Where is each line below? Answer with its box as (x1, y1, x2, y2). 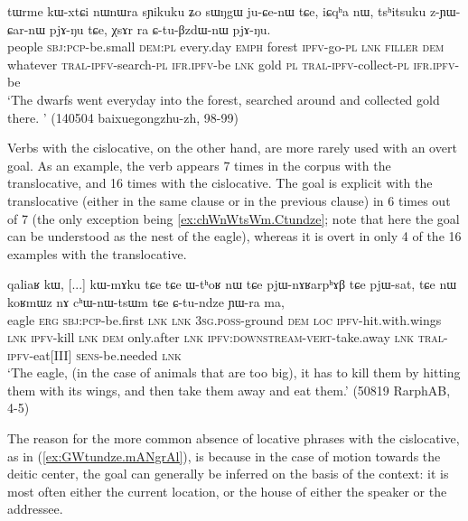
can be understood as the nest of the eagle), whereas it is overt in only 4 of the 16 (7, 227, 462, 246)
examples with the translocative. (7, 244, 187, 263)
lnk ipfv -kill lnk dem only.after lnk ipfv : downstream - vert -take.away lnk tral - (7, 328, 448, 347)
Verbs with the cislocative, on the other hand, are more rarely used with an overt (7, 138, 457, 157)
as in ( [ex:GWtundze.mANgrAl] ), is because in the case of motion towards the (7, 446, 441, 465)
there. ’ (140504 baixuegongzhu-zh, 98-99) (7, 107, 239, 126)
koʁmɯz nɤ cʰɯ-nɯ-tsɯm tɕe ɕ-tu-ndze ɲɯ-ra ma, (7, 292, 285, 311)
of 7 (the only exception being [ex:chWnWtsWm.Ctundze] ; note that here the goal (7, 209, 460, 228)
